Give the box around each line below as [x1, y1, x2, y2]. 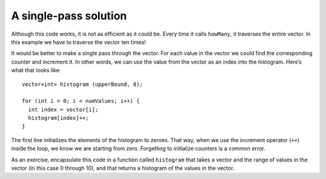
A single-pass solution [11, 9, 127, 22]
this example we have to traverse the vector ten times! [11, 38, 146, 45]
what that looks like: [11, 67, 61, 74]
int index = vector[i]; [28, 106, 99, 113]
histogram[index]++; [28, 115, 89, 122]
